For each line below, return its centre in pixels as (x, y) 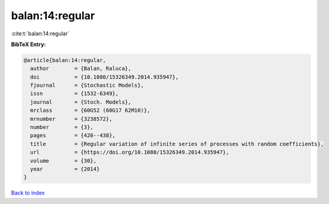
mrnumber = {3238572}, (71, 119)
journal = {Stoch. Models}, (81, 102)
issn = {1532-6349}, (75, 94)
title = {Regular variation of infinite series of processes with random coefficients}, (177, 144)
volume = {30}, (64, 161)
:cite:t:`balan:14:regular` (40, 34)
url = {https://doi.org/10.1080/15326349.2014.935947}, (130, 152)
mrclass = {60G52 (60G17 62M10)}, (90, 110)
